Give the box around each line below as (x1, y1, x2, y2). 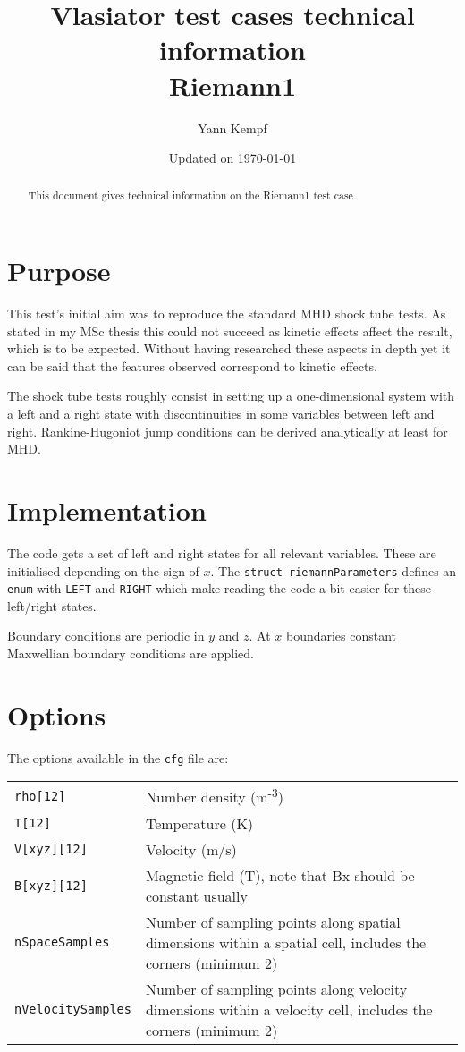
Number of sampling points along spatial (145, 911, 401, 932)
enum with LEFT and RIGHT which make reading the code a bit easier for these (7, 579, 432, 598)
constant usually (145, 885, 248, 906)
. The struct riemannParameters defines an (210, 561, 457, 580)
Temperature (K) (145, 812, 254, 834)
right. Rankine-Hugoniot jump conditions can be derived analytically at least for (7, 421, 448, 440)
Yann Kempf (198, 118, 267, 137)
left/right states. (7, 596, 97, 615)
